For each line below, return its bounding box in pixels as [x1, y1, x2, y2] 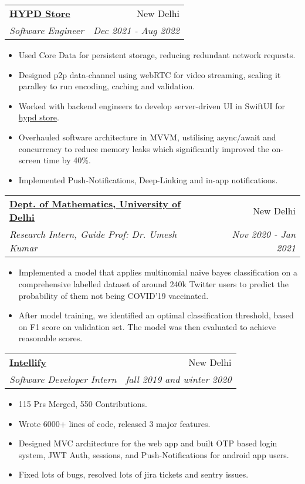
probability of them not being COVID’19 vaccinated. [18, 289, 209, 301]
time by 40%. [43, 154, 91, 166]
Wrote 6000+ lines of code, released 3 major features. [18, 417, 211, 429]
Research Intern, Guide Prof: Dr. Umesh [9, 227, 177, 241]
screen [18, 154, 41, 166]
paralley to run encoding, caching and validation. [18, 80, 195, 92]
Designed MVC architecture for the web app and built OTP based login [18, 437, 277, 449]
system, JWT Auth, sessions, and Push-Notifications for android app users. [18, 448, 289, 461]
